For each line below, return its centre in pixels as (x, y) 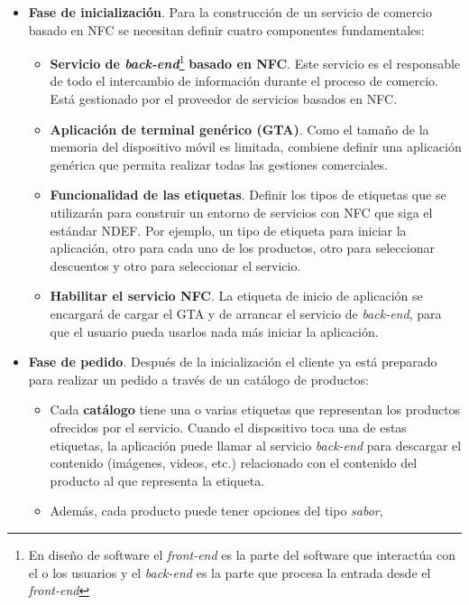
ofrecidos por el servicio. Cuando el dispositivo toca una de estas (228, 427)
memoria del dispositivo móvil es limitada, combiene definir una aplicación (256, 147)
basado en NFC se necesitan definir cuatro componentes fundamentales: (226, 29)
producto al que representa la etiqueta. (157, 480)
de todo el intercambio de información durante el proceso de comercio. (244, 81)
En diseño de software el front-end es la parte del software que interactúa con (242, 554)
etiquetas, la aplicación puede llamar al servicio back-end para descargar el (256, 445)
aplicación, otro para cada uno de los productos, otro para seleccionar (242, 248)
